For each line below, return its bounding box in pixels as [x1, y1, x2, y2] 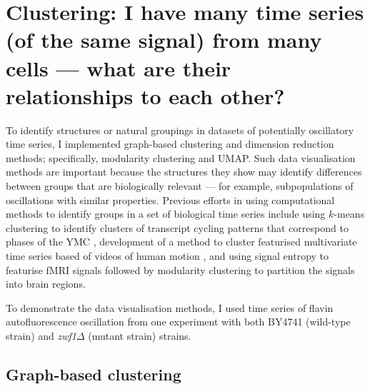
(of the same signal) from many [6, 25, 322, 54]
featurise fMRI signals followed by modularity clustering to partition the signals [6, 262, 355, 277]
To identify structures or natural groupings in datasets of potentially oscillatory [6, 122, 354, 137]
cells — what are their [6, 53, 231, 82]
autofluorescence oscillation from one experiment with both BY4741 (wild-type [6, 314, 351, 329]
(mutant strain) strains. [88, 328, 191, 343]
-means [334, 206, 365, 221]
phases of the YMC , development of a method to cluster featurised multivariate [6, 234, 357, 249]
